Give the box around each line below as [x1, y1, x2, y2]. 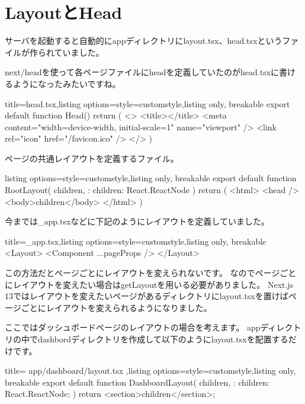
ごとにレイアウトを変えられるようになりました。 [21, 301, 212, 313]
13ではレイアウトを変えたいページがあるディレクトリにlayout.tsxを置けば [5, 290, 288, 302]
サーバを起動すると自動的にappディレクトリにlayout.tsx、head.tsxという [5, 34, 282, 47]
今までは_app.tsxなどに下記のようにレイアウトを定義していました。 [5, 215, 269, 227]
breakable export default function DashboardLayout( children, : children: [5, 376, 269, 388]
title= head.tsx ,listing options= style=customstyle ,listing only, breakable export [5, 97, 290, 110]
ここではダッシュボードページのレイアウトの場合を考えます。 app [5, 321, 261, 334]
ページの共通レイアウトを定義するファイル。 [5, 152, 179, 164]
